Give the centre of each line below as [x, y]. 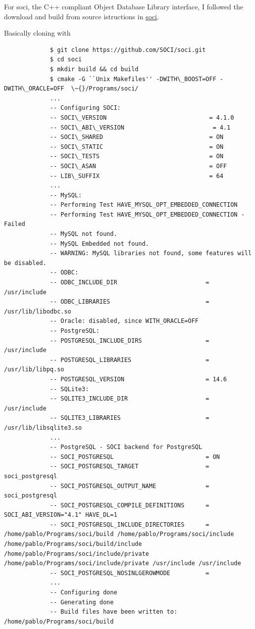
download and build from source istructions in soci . [82, 16]
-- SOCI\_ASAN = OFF [139, 166]
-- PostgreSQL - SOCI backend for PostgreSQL [126, 447]
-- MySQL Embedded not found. [100, 244]
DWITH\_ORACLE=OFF [34, 89]
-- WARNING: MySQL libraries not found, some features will [151, 253]
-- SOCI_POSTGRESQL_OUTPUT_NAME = [130, 486]
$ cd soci [66, 60]
